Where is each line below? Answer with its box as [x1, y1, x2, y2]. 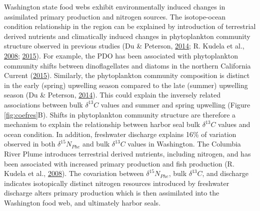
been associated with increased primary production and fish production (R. [4, 158, 234, 168]
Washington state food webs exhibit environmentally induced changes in [4, 1, 225, 11]
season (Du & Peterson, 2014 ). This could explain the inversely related [4, 89, 220, 100]
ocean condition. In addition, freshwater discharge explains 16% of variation [4, 128, 236, 139]
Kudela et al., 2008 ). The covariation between [4, 168, 144, 178]
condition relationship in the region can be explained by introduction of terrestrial [4, 21, 256, 31]
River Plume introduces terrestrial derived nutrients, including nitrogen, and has [4, 148, 251, 158]
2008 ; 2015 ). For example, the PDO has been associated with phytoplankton [4, 50, 238, 60]
